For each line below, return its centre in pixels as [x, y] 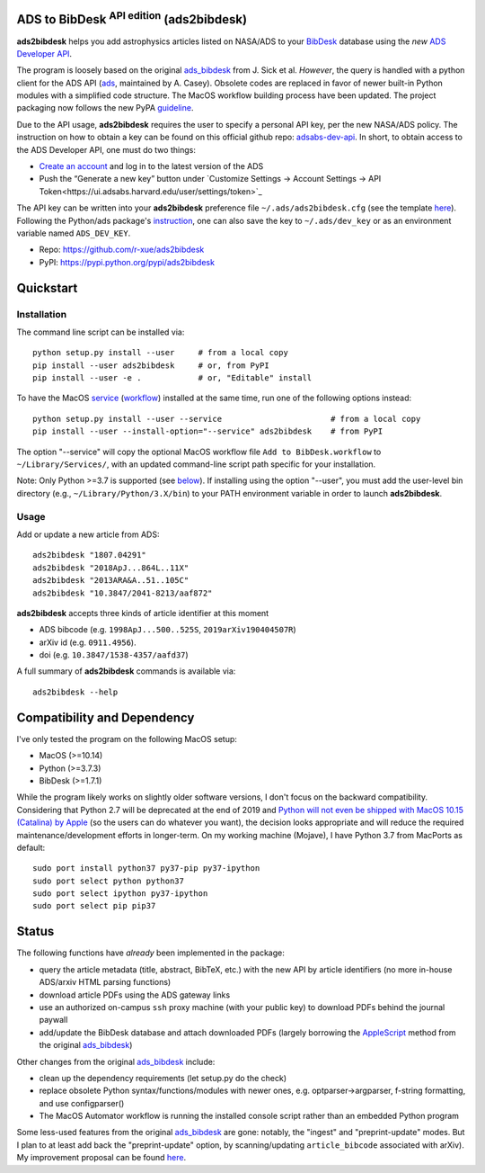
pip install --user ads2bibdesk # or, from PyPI [151, 365]
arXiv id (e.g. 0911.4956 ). [88, 642]
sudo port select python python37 [108, 881]
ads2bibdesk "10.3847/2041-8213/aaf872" [123, 593]
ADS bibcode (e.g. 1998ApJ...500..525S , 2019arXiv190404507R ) [168, 630]
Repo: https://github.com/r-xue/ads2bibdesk [122, 250]
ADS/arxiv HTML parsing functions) [105, 982]
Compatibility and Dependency [106, 717]
